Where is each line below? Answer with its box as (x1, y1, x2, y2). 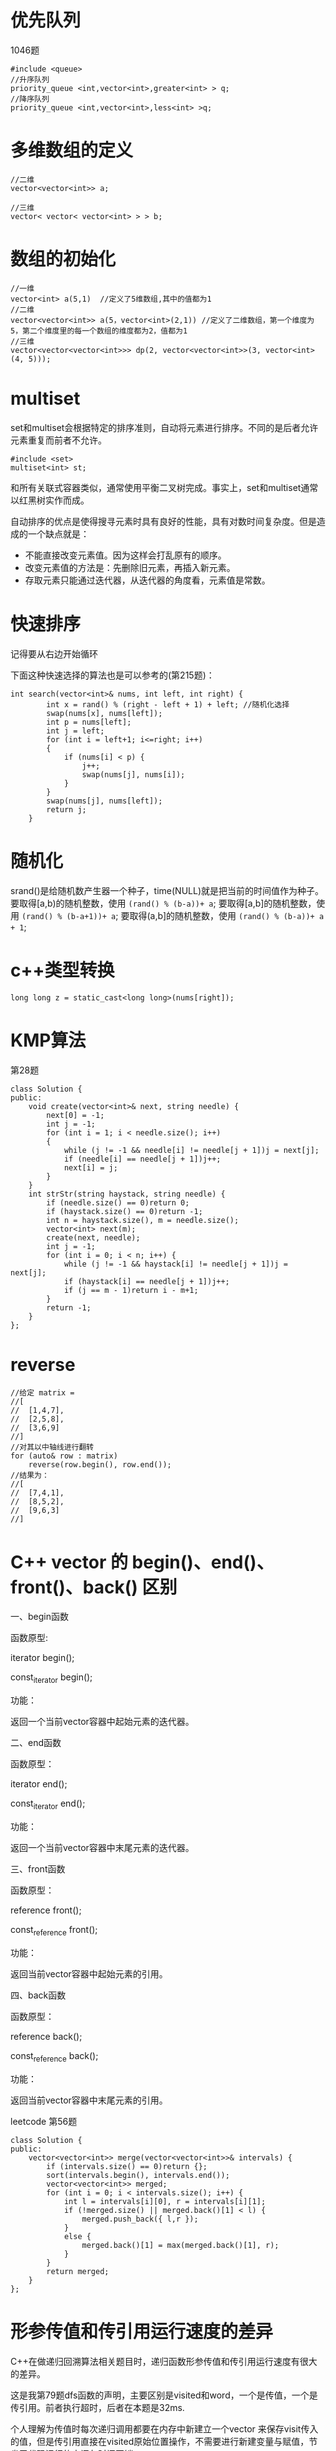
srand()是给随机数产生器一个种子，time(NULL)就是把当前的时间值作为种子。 (10, 884, 324, 896)
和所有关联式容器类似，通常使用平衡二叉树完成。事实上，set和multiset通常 (10, 481, 319, 493)
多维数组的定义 (10, 139, 134, 162)
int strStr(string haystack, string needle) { (28, 1189, 226, 1199)
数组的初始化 (10, 248, 117, 271)
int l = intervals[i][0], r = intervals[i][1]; (63, 2196, 267, 2206)
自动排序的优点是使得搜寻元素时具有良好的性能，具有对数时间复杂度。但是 (10, 515, 317, 527)
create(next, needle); (46, 1232, 141, 1243)
